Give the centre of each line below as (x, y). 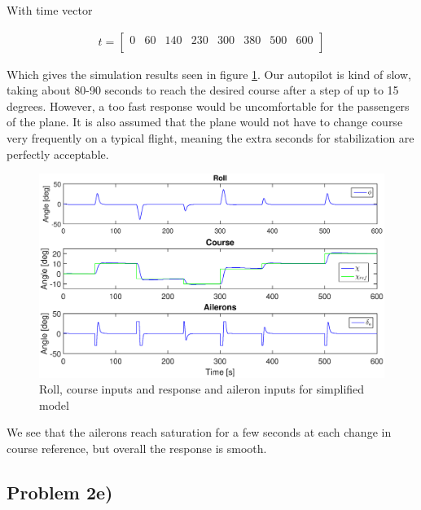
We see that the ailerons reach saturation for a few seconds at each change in (199, 432)
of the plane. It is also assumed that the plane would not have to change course (205, 122)
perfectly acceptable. (58, 154)
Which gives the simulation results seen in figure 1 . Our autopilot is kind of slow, (209, 74)
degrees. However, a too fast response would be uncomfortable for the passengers (208, 106)
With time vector (50, 10)
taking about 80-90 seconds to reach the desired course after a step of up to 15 (203, 90)
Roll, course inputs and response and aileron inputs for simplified (202, 389)
